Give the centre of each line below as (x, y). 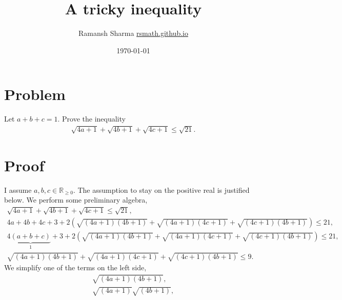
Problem (35, 94)
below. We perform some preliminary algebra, (76, 200)
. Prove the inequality (92, 119)
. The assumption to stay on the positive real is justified (161, 189)
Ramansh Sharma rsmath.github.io (133, 33)
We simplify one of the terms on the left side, (75, 267)
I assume (18, 189)
